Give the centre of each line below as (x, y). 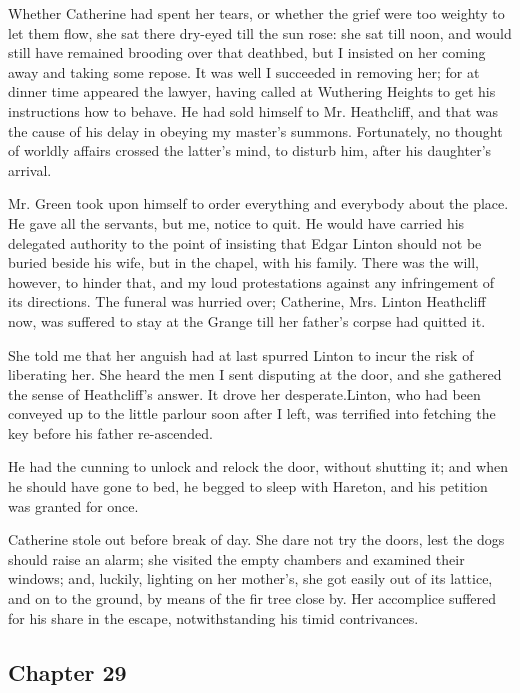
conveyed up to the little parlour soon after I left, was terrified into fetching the (252, 413)
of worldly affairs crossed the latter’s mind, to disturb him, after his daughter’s (250, 150)
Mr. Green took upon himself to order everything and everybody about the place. (258, 203)
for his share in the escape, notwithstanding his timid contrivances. (213, 617)
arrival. (30, 169)
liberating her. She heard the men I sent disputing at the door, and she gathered (255, 374)
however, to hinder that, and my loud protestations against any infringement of (251, 281)
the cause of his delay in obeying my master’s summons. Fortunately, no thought (255, 130)
